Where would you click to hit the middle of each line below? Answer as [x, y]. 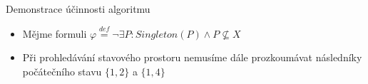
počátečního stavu [62, 71]
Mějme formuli [55, 33]
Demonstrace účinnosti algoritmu [78, 9]
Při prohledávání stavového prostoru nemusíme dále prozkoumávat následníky [192, 57]
